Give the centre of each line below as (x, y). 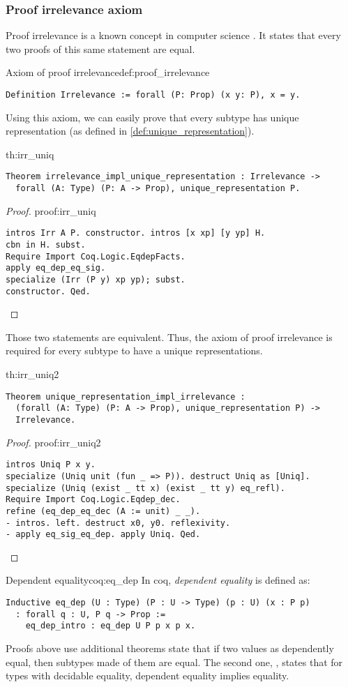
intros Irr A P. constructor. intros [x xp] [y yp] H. (136, 233)
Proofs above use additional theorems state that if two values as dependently (170, 648)
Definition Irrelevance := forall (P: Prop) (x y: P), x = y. (153, 95)
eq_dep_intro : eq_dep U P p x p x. (111, 626)
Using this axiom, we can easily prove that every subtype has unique (152, 117)
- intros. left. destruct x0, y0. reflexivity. (118, 523)
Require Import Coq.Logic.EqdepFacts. (96, 256)
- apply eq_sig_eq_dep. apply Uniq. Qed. (103, 535)
